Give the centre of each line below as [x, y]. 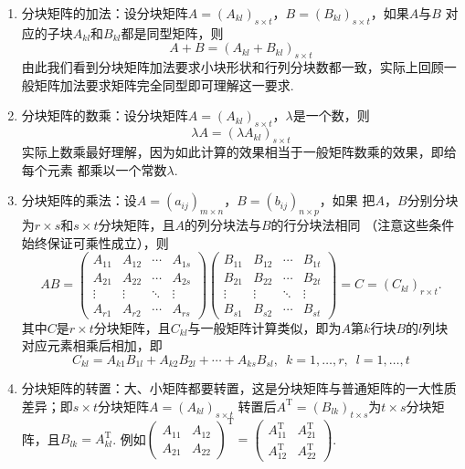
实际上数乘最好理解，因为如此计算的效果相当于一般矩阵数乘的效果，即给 [239, 151]
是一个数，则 [331, 115]
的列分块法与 [222, 224]
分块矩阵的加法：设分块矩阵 [105, 13]
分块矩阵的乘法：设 [79, 200]
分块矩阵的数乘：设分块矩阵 [105, 115]
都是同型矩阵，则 [172, 32]
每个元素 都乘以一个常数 [94, 169]
